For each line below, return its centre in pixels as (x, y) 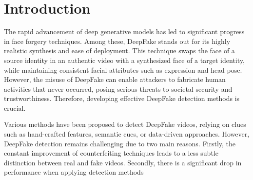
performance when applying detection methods (74, 172)
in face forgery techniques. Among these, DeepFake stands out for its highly (117, 41)
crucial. (15, 108)
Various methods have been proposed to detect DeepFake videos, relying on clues (125, 124)
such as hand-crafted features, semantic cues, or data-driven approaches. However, (127, 134)
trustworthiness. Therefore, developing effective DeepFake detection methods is (122, 98)
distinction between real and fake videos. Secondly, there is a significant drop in (123, 162)
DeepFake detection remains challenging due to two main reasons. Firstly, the (120, 143)
